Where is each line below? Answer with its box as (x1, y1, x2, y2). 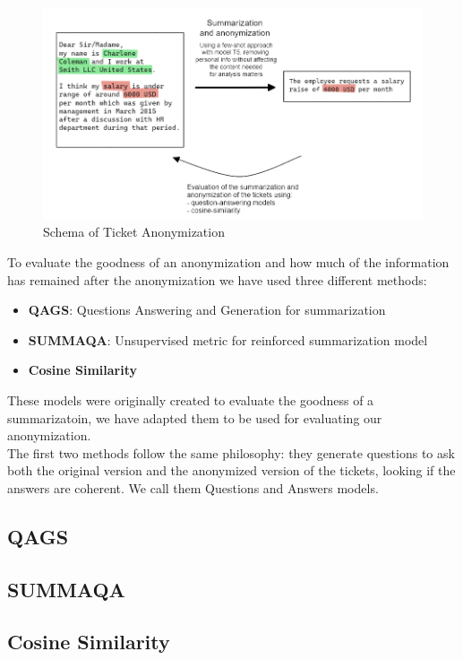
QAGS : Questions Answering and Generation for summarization (28, 300, 386, 319)
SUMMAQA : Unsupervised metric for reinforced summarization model (28, 330, 428, 349)
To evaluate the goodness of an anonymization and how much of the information (7, 252, 450, 271)
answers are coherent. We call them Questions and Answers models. (7, 478, 379, 497)
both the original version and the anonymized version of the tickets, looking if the (7, 461, 456, 480)
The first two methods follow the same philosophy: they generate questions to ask (7, 443, 455, 462)
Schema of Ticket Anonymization (43, 222, 225, 241)
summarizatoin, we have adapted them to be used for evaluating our (7, 408, 382, 427)
